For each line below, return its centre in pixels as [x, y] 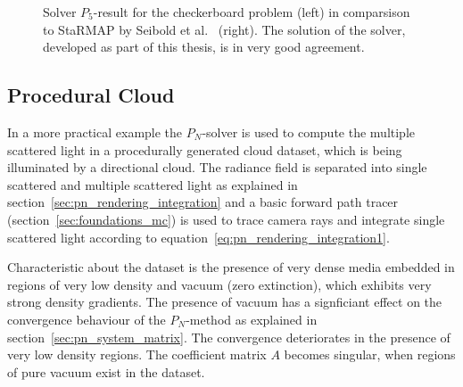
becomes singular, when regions [370, 354]
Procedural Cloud [91, 95]
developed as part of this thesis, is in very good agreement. [204, 47]
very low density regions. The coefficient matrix [137, 354]
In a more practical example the [95, 132]
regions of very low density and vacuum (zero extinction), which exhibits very [219, 284]
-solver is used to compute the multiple [309, 132]
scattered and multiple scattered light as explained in [153, 184]
